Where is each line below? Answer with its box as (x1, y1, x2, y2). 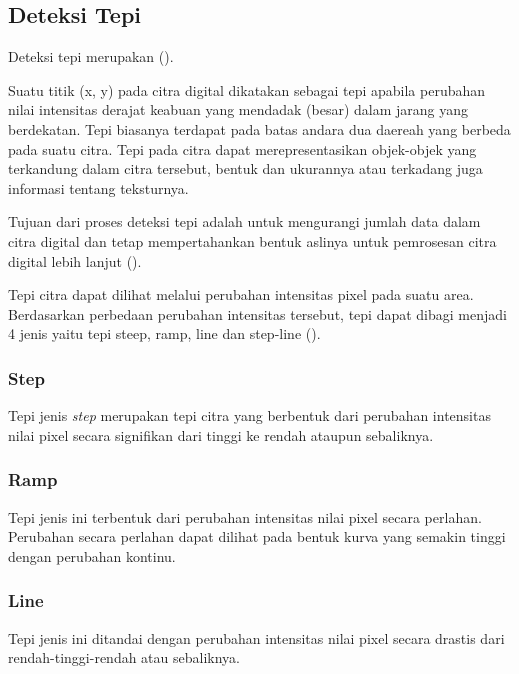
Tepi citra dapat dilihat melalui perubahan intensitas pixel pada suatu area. (8, 284, 474, 305)
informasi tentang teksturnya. (8, 177, 189, 198)
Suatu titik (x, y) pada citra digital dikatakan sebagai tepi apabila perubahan (8, 79, 486, 100)
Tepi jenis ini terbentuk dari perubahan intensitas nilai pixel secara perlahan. (8, 506, 482, 527)
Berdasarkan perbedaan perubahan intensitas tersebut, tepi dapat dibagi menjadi (8, 303, 507, 324)
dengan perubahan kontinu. (8, 545, 176, 566)
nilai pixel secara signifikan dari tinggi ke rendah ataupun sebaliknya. (8, 424, 434, 445)
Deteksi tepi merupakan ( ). (8, 46, 174, 67)
